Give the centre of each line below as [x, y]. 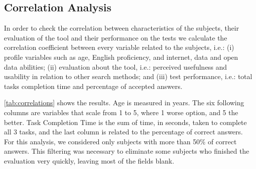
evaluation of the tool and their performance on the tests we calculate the [116, 37]
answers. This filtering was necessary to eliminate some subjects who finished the [127, 151]
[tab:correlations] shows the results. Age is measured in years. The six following [124, 103]
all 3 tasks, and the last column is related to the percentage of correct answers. [124, 132]
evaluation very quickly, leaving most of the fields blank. [89, 160]
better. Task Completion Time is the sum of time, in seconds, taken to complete [126, 122]
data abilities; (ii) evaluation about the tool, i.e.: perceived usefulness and [116, 66]
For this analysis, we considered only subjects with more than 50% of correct [120, 141]
